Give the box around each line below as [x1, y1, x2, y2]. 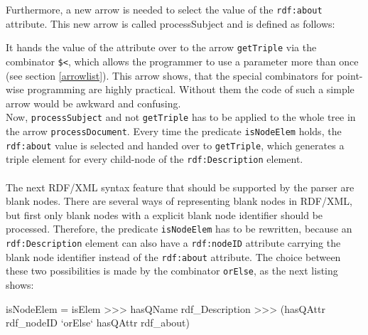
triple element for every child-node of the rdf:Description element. [6, 151, 303, 166]
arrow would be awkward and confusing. [6, 95, 181, 110]
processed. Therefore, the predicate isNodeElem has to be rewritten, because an [6, 221, 352, 236]
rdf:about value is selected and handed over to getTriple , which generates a [6, 137, 345, 152]
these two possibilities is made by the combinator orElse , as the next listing [6, 263, 338, 278]
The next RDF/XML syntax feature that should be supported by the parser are [6, 179, 355, 194]
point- [336, 68, 363, 83]
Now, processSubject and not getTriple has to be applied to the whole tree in [6, 110, 356, 124]
